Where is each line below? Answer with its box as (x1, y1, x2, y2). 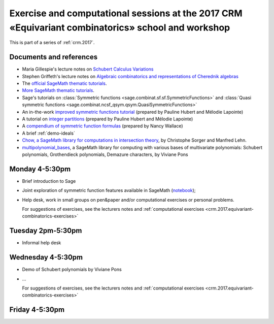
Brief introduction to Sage (22, 178, 76, 184)
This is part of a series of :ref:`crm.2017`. (9, 40, 95, 46)
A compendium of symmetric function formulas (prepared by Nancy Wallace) (22, 123, 183, 129)
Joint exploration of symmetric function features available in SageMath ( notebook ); (22, 187, 196, 193)
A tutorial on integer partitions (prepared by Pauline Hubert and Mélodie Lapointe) (22, 116, 193, 122)
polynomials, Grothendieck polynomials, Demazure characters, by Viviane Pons (22, 151, 188, 157)
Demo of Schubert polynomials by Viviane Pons (22, 267, 122, 273)
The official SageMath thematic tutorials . (22, 80, 107, 86)
